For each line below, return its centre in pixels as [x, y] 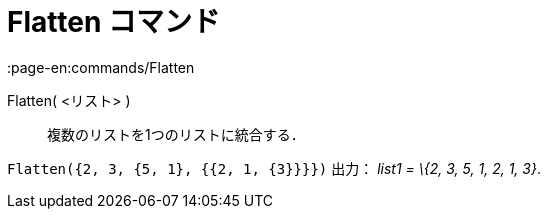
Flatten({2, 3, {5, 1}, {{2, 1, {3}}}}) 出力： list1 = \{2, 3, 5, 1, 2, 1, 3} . [274, 168]
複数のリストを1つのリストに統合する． [176, 134]
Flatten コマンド [113, 22]
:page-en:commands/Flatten [101, 67]
